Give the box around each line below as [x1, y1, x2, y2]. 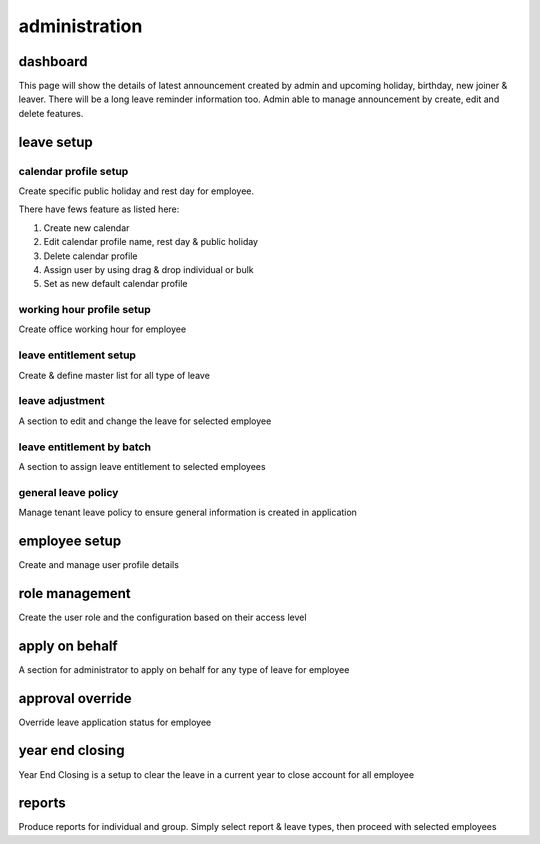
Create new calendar [43, 221, 130, 234]
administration [18, 15, 143, 37]
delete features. [18, 107, 84, 119]
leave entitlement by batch [18, 440, 152, 454]
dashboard [18, 53, 89, 70]
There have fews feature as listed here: [18, 203, 180, 215]
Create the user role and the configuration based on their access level [18, 611, 307, 623]
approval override [18, 690, 132, 707]
